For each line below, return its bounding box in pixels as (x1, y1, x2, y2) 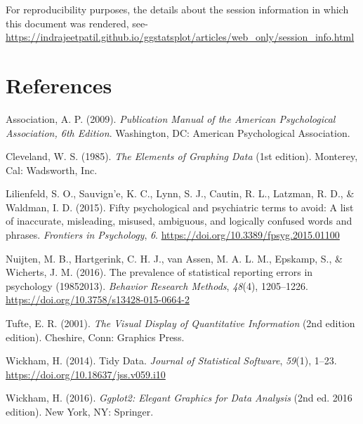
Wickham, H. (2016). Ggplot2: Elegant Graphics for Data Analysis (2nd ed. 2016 (6, 390, 352, 405)
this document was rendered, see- (6, 15, 148, 30)
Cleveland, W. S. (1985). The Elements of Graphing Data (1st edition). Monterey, (6, 149, 358, 164)
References (6, 70, 112, 99)
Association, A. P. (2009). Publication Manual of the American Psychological (6, 111, 336, 126)
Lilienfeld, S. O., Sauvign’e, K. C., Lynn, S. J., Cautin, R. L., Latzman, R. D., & (6, 186, 355, 201)
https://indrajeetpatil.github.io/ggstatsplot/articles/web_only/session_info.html (6, 29, 355, 44)
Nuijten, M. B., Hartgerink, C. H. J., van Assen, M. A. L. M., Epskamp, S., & (6, 251, 343, 265)
